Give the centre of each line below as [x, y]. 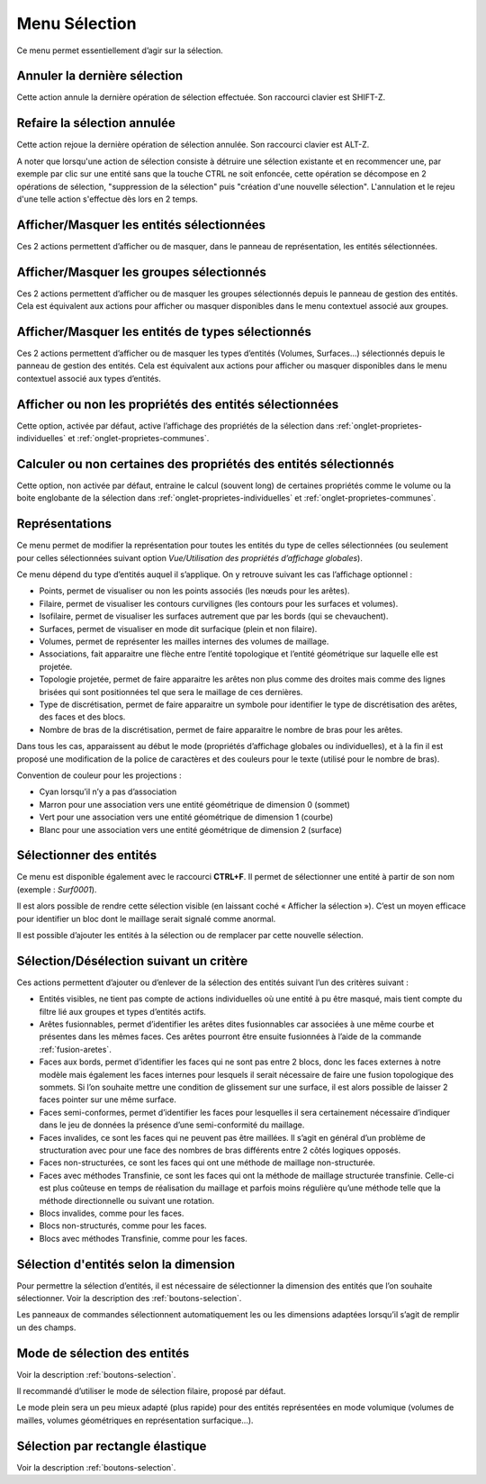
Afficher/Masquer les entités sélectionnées [141, 225]
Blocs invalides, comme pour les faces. [112, 1213]
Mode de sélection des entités [103, 1353]
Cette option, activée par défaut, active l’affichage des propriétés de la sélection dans [175, 425]
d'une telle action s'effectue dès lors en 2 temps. [107, 199]
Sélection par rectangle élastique [112, 1446]
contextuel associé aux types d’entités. [89, 378]
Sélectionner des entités [87, 855]
